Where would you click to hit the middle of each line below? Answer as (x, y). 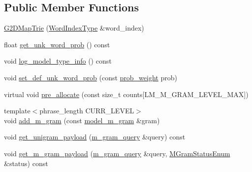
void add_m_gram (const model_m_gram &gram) (82, 120)
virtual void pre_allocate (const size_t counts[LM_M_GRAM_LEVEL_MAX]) (126, 94)
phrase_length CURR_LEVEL (87, 111)
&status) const (26, 163)
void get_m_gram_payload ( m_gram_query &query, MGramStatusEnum (117, 153)
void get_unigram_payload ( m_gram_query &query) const (95, 137)
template (17, 111)
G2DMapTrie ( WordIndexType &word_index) (74, 28)
